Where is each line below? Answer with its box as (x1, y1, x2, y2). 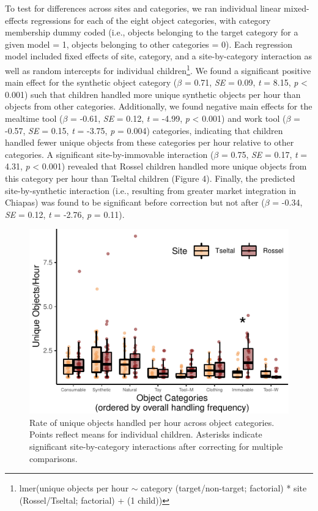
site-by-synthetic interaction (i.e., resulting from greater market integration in (5, 184, 297, 196)
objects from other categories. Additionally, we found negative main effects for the (5, 100, 312, 113)
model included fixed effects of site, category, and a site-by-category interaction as (5, 50, 312, 62)
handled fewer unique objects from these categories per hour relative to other (5, 136, 294, 149)
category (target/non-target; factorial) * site (141, 482, 307, 494)
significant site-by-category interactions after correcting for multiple (29, 439, 283, 452)
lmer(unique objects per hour (19, 482, 129, 494)
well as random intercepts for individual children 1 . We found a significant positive (5, 62, 311, 76)
